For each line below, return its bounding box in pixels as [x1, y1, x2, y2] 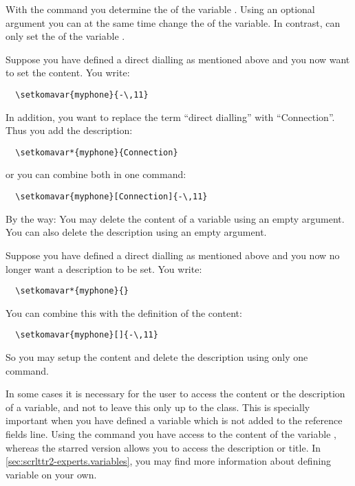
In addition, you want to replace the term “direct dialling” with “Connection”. [6, 109, 335, 124]
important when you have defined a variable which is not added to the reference [6, 413, 343, 428]
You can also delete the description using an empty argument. [6, 225, 267, 239]
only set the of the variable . [6, 29, 125, 43]
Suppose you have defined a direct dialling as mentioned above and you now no [6, 247, 340, 262]
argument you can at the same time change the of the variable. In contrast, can [6, 15, 341, 30]
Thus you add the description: [6, 123, 133, 137]
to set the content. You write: [6, 65, 130, 80]
